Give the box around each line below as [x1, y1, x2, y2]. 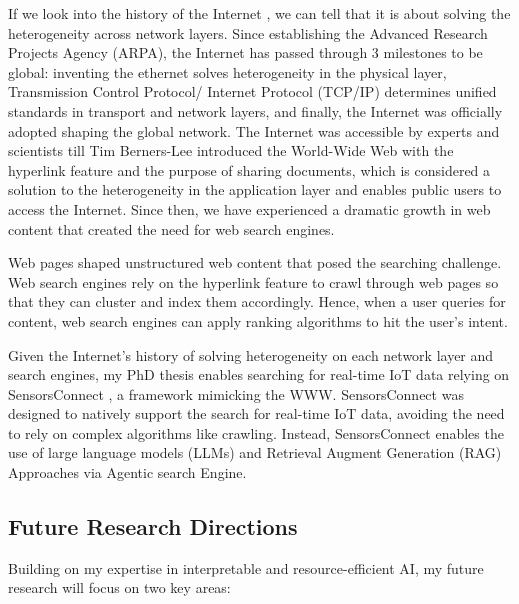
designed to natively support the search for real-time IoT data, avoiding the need [8, 403, 505, 424]
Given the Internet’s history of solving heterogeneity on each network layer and [8, 344, 494, 365]
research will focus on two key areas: [8, 577, 231, 598]
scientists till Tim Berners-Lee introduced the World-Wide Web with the [8, 140, 454, 161]
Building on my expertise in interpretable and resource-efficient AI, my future [8, 557, 484, 578]
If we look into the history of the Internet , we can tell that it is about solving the [8, 3, 511, 23]
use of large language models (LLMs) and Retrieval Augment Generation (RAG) [8, 442, 502, 463]
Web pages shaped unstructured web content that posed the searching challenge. [8, 252, 502, 273]
